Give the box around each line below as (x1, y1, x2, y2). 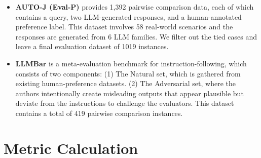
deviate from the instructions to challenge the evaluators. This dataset (15, 98, 234, 108)
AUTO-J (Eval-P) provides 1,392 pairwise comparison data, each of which (15, 2, 254, 12)
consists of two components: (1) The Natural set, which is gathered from (15, 68, 241, 78)
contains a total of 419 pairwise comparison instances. (15, 107, 183, 118)
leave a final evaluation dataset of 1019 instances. (15, 41, 169, 52)
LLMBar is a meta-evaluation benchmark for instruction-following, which (15, 58, 247, 68)
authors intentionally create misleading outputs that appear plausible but (15, 88, 244, 98)
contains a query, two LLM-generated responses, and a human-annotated (15, 11, 242, 22)
